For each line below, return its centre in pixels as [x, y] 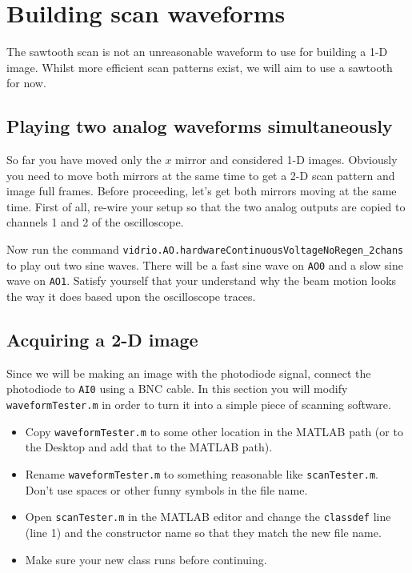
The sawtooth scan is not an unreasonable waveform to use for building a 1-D [197, 52]
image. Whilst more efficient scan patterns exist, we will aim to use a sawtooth [200, 67]
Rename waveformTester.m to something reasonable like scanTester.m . [202, 474]
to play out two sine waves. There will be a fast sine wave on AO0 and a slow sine [205, 264]
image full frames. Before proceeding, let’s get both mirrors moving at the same [202, 191]
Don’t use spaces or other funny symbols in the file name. [166, 489]
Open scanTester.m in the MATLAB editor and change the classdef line [208, 517]
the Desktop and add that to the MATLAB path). [149, 447]
